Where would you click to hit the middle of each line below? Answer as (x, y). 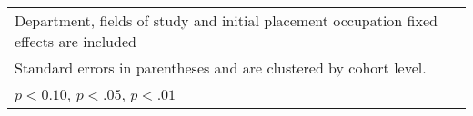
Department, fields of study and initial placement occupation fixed (226, 20)
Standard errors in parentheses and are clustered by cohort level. (221, 68)
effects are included (75, 41)
